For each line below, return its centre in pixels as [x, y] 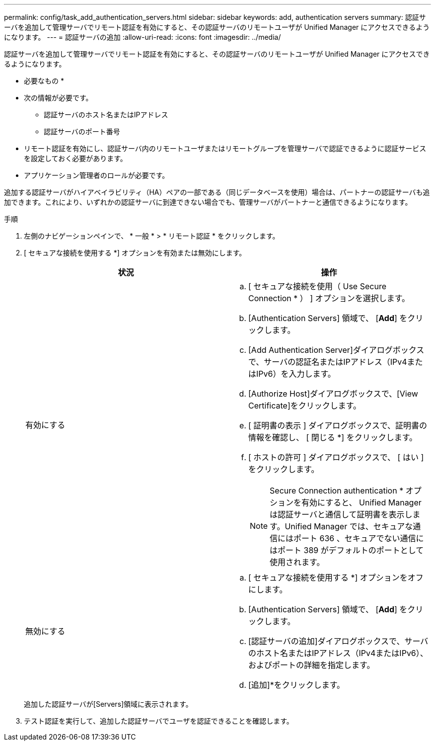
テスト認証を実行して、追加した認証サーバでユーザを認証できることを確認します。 [159, 721]
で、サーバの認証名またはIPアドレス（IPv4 [328, 362]
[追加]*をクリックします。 [297, 685]
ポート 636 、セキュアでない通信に [359, 538]
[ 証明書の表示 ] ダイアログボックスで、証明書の [338, 425]
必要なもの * [44, 81]
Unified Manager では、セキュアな [349, 526]
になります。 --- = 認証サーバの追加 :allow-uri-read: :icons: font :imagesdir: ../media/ [143, 37]
